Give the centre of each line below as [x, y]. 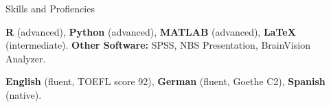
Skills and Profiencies [50, 8]
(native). [24, 94]
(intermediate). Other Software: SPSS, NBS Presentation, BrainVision [158, 45]
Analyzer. [26, 58]
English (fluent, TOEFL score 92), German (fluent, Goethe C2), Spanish [165, 81]
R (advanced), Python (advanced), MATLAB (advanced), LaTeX [151, 31]
